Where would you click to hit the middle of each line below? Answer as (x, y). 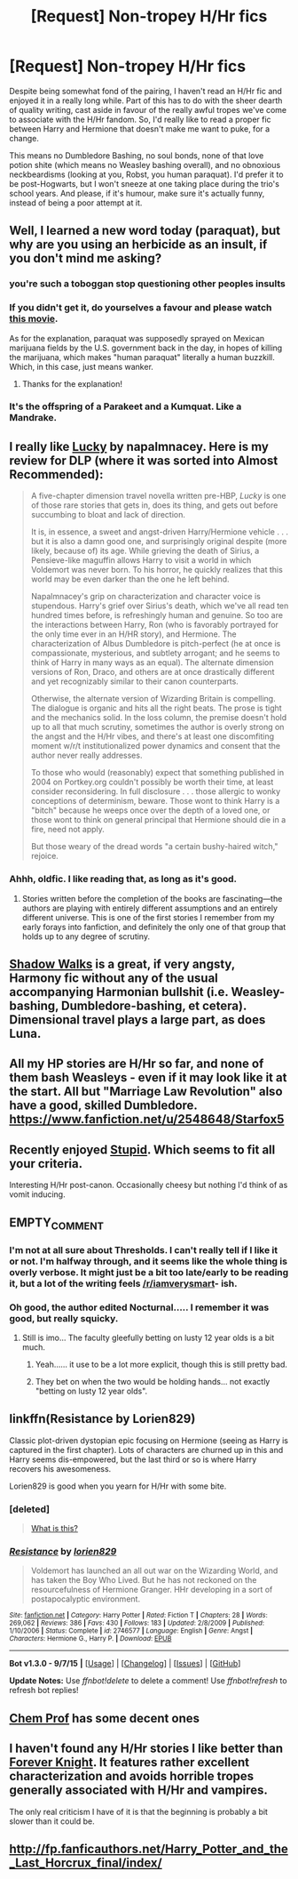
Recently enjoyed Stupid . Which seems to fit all (142, 1149)
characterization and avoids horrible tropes (132, 1776)
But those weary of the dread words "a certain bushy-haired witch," (154, 847)
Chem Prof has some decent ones (104, 1718)
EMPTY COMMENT (57, 1224)
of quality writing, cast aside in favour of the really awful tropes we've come (148, 109)
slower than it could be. (52, 1821)
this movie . (34, 319)
